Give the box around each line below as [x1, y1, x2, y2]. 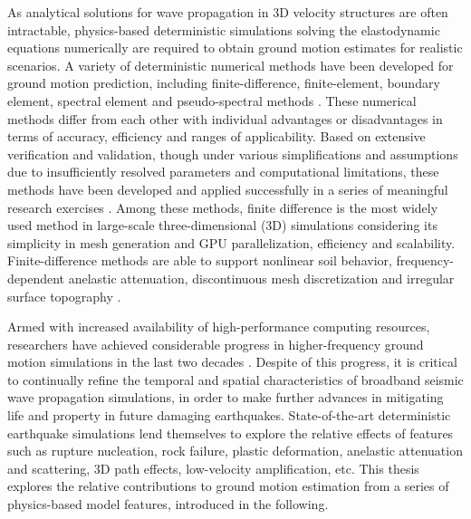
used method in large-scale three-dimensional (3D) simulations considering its [7, 216, 437, 235]
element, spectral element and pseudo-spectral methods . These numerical [7, 91, 417, 110]
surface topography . [7, 286, 121, 305]
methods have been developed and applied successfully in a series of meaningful [7, 179, 448, 198]
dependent [7, 268, 65, 287]
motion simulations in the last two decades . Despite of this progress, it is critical [7, 352, 457, 371]
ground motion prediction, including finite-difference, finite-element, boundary [7, 73, 440, 92]
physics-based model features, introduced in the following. [7, 495, 329, 514]
